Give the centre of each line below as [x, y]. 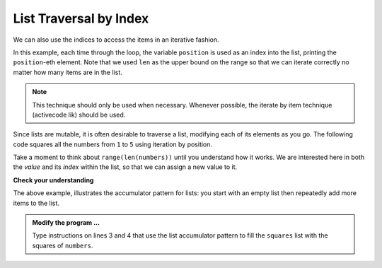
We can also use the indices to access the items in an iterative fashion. [116, 40]
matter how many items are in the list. [68, 72]
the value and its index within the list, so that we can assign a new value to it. [125, 167]
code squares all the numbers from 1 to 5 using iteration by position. [112, 144]
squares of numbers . [63, 245]
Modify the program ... [66, 223]
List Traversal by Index [81, 18]
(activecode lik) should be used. [79, 115]
